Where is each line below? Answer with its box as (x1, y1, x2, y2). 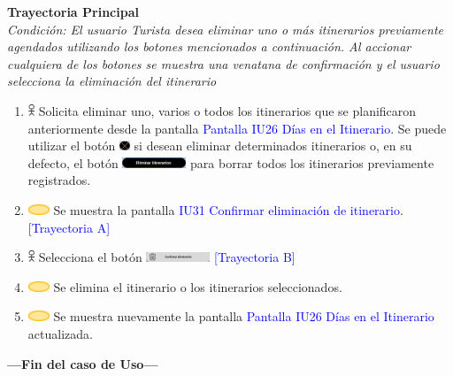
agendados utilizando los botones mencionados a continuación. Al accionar (7, 37, 411, 56)
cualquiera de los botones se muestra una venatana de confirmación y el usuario (7, 54, 440, 73)
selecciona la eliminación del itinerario (7, 72, 217, 90)
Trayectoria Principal (7, 3, 139, 20)
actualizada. (27, 324, 93, 342)
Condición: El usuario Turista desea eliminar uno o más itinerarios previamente (7, 19, 443, 38)
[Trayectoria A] (27, 218, 111, 236)
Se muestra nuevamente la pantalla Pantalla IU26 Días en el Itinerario (53, 307, 434, 326)
